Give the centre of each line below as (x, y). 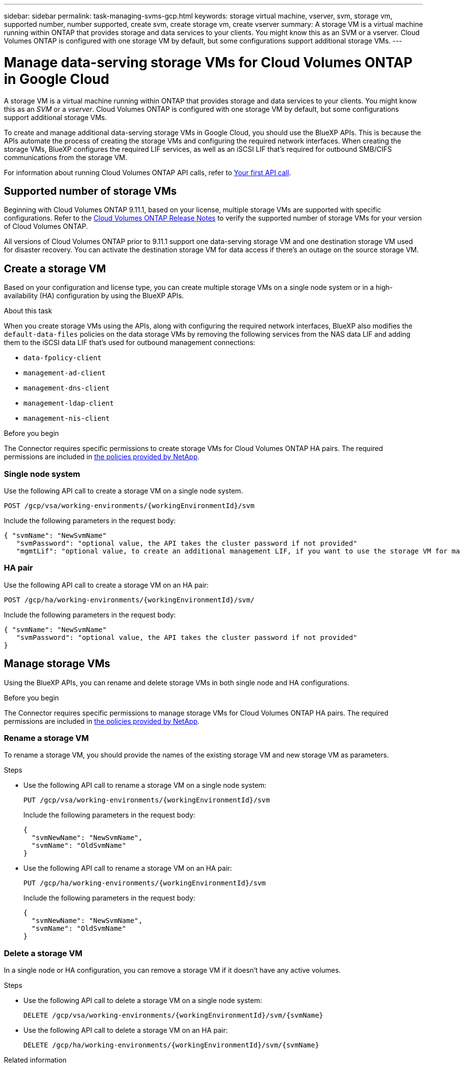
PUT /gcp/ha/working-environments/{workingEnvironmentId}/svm (145, 883)
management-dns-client (67, 388)
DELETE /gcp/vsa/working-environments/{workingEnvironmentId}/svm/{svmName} (173, 1015)
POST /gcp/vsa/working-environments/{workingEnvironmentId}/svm (129, 505)
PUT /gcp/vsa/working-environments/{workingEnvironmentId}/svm (147, 800)
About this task (28, 311)
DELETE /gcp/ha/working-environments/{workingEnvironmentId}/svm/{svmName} (171, 1045)
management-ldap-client (69, 403)
